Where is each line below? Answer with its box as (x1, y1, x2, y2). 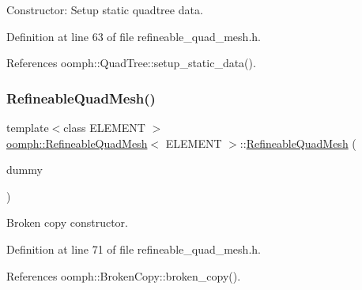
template (6, 119, 49, 135)
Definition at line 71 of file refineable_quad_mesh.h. (6, 240, 261, 257)
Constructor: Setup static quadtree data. (6, 2, 203, 17)
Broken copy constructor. (6, 214, 128, 231)
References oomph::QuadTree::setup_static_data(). (6, 55, 256, 71)
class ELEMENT (63, 119, 145, 135)
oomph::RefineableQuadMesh (6, 134, 148, 151)
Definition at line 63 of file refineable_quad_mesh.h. (6, 28, 261, 44)
